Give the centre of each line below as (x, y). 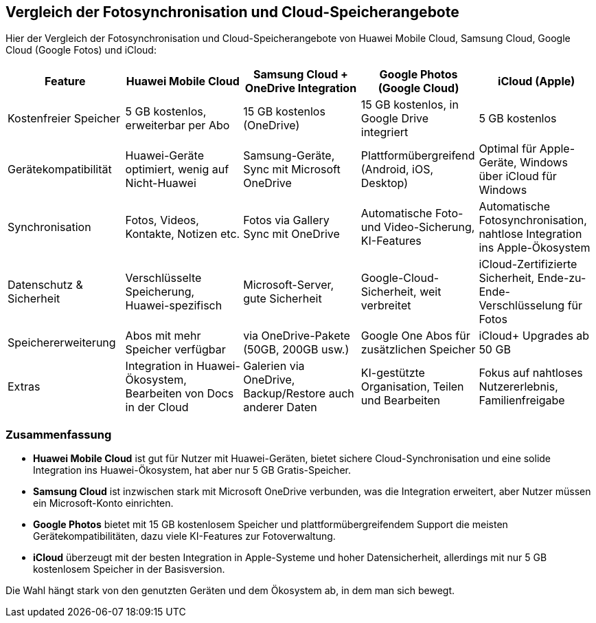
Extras (24, 387)
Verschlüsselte (163, 278)
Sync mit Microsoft (292, 170)
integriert (385, 132)
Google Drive (395, 119)
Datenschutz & (45, 285)
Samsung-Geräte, (289, 156)
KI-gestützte (393, 373)
